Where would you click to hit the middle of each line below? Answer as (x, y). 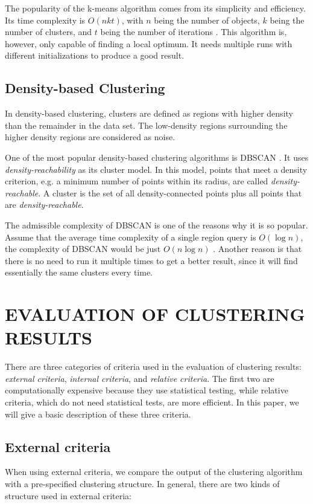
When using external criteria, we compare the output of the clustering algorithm (154, 472)
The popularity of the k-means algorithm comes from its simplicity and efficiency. (155, 8)
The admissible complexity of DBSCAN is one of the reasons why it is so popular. (156, 225)
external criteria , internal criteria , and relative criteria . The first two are (140, 378)
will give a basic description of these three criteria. (98, 414)
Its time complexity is (45, 20)
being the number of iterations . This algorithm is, (194, 32)
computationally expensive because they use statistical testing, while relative (147, 390)
